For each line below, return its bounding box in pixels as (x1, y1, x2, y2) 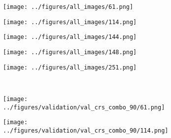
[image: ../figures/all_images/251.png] (3, 64, 137, 71)
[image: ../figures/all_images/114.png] (3, 18, 137, 26)
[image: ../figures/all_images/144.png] (3, 34, 137, 41)
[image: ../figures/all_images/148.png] (3, 48, 137, 56)
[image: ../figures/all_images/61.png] (3, 3, 133, 10)
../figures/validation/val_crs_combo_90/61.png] (3, 103, 165, 111)
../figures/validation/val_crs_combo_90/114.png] (3, 127, 169, 134)
